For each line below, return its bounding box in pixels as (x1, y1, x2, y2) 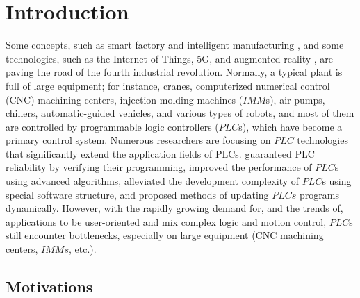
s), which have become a (238, 119, 343, 133)
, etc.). (68, 242, 97, 256)
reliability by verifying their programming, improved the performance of (6, 160, 312, 174)
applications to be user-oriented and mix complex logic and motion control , (6, 214, 327, 229)
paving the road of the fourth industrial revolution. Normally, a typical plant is (6, 65, 343, 79)
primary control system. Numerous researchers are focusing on (6, 133, 271, 147)
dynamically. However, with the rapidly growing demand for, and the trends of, (6, 201, 343, 215)
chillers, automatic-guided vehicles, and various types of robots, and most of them (6, 106, 354, 120)
